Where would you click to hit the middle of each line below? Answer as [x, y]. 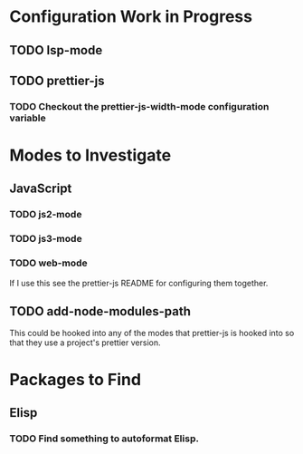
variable [28, 118]
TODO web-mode [48, 263]
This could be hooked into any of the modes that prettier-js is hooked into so [152, 333]
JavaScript [41, 189]
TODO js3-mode [46, 239]
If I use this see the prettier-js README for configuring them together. [139, 283]
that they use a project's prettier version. [85, 343]
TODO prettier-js [57, 80]
